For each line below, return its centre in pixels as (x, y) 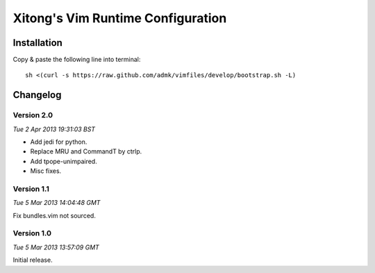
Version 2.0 (33, 115)
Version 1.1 (31, 189)
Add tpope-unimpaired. (64, 161)
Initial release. (33, 260)
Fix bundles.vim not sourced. (55, 215)
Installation (37, 43)
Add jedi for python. (59, 142)
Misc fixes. (46, 171)
